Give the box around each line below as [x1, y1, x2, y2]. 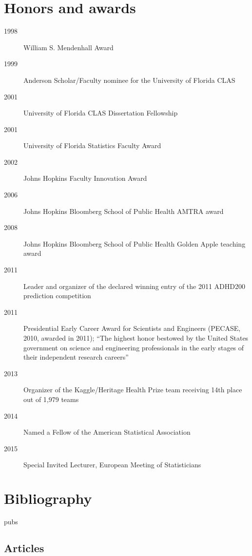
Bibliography [4, 488, 92, 508]
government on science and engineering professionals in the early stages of [23, 342, 244, 352]
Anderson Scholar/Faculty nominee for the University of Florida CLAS [23, 75, 235, 85]
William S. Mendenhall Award [23, 42, 114, 52]
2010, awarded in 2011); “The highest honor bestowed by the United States [23, 333, 249, 343]
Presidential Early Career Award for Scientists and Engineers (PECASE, [23, 323, 241, 333]
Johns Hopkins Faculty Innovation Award [23, 173, 147, 183]
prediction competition [23, 290, 91, 301]
